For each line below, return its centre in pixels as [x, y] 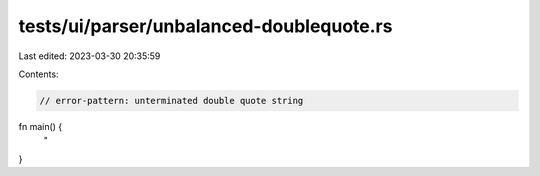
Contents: [38, 74]
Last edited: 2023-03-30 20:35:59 [89, 56]
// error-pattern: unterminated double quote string [171, 100]
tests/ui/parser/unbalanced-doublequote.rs [205, 26]
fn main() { [40, 126]
